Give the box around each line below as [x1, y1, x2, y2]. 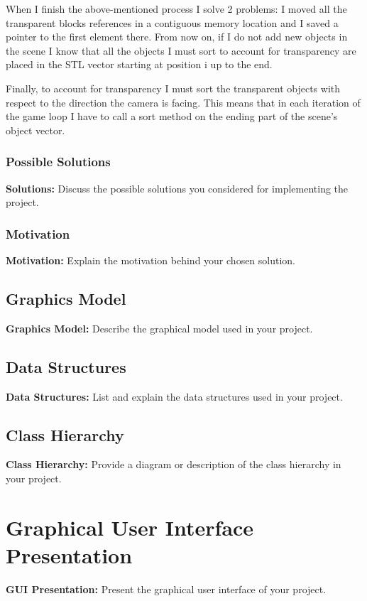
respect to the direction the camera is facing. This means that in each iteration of [6, 94, 361, 109]
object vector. [6, 122, 65, 137]
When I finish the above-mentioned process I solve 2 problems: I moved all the [6, 1, 347, 16]
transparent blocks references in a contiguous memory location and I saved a [6, 15, 339, 30]
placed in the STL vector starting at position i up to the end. [6, 57, 273, 72]
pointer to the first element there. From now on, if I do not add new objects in [6, 29, 348, 44]
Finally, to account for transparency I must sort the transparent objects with [6, 80, 341, 95]
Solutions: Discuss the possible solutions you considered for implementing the [6, 180, 349, 195]
